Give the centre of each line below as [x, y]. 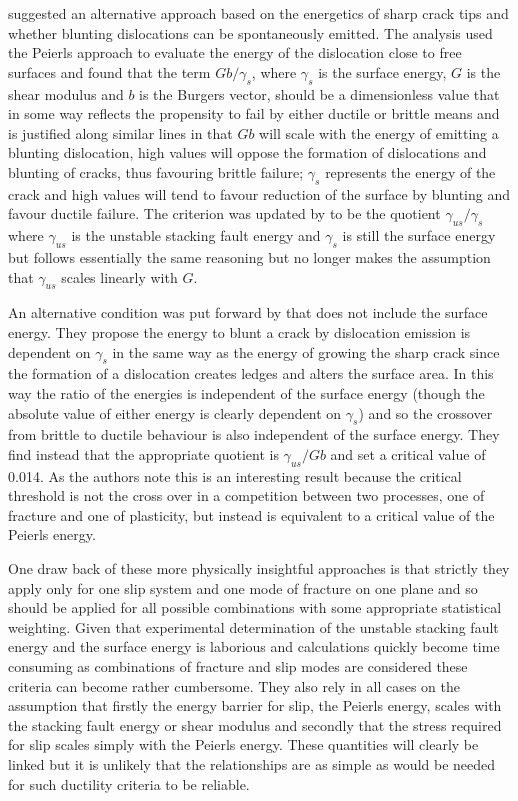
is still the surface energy [419, 235]
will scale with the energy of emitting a [379, 132]
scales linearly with [119, 276]
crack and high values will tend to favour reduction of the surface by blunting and [259, 193]
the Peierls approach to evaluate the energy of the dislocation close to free [235, 52]
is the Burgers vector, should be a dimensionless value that [319, 93]
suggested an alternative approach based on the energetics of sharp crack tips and [258, 13]
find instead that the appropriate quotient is [143, 453]
